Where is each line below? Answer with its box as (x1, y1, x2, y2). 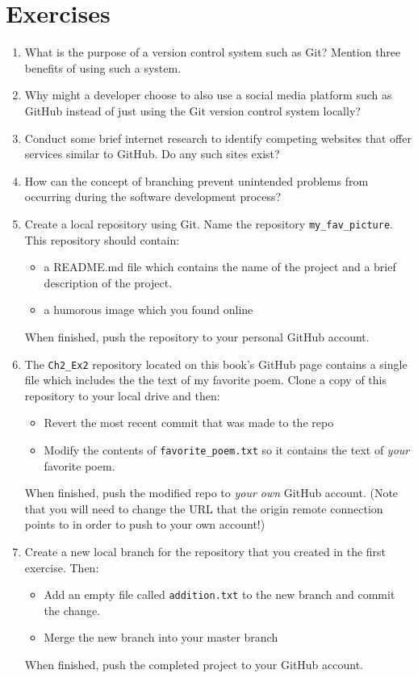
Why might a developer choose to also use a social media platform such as (24, 86, 392, 103)
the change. (44, 601, 101, 618)
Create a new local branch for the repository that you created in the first (24, 542, 387, 559)
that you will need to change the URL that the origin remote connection (24, 500, 383, 517)
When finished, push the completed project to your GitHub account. (24, 656, 363, 672)
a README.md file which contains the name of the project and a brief (44, 258, 396, 275)
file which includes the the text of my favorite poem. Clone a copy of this (24, 371, 387, 388)
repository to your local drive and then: (24, 387, 220, 404)
